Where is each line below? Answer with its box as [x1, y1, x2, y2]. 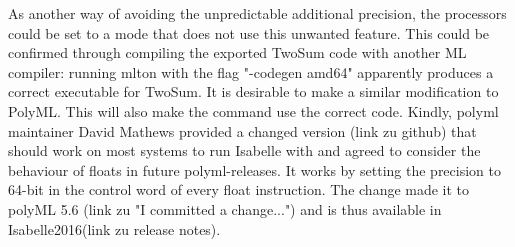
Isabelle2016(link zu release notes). [8, 218, 221, 239]
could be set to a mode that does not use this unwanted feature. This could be [8, 22, 490, 43]
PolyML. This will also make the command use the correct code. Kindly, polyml [8, 100, 499, 121]
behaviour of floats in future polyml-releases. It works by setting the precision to [8, 159, 501, 180]
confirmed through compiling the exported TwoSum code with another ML [8, 42, 467, 63]
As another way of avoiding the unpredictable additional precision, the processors [8, 3, 507, 23]
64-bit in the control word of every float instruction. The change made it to [8, 179, 470, 200]
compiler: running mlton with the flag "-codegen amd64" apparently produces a [8, 61, 494, 82]
